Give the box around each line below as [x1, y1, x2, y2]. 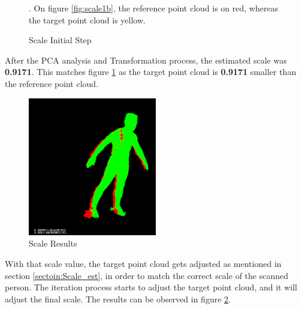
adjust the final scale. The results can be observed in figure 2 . [5, 292, 231, 305]
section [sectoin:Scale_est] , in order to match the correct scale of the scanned [5, 269, 288, 281]
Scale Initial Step [29, 34, 92, 46]
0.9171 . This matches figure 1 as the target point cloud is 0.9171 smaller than [5, 65, 297, 78]
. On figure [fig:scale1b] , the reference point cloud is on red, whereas [29, 2, 279, 14]
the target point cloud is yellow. [29, 13, 146, 26]
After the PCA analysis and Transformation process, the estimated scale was [5, 53, 287, 66]
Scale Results [29, 237, 77, 250]
